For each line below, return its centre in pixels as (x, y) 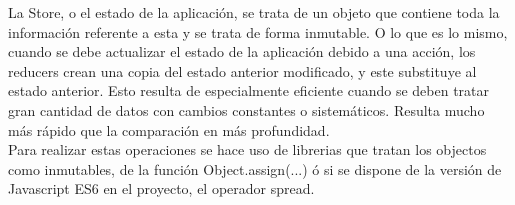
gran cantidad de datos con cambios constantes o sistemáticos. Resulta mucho (246, 109)
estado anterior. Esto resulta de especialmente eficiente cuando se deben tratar (249, 90)
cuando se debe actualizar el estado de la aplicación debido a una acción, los (242, 51)
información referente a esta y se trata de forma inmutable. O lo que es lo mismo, (258, 31)
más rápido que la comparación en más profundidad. (169, 129)
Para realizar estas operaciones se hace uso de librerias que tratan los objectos (247, 149)
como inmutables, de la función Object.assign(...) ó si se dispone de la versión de (255, 168)
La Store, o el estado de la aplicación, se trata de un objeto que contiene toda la (254, 12)
